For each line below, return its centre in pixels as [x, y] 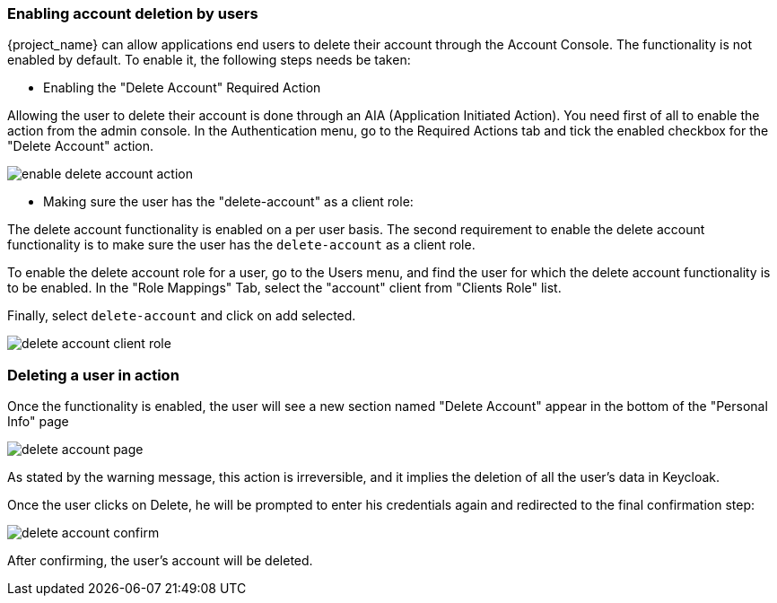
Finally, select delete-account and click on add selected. [182, 316]
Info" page [38, 422]
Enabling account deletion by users [133, 13]
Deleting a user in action [93, 375]
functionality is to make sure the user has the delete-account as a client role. [241, 245]
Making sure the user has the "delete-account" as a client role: [228, 202]
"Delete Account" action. [81, 146]
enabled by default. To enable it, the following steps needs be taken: [209, 60]
